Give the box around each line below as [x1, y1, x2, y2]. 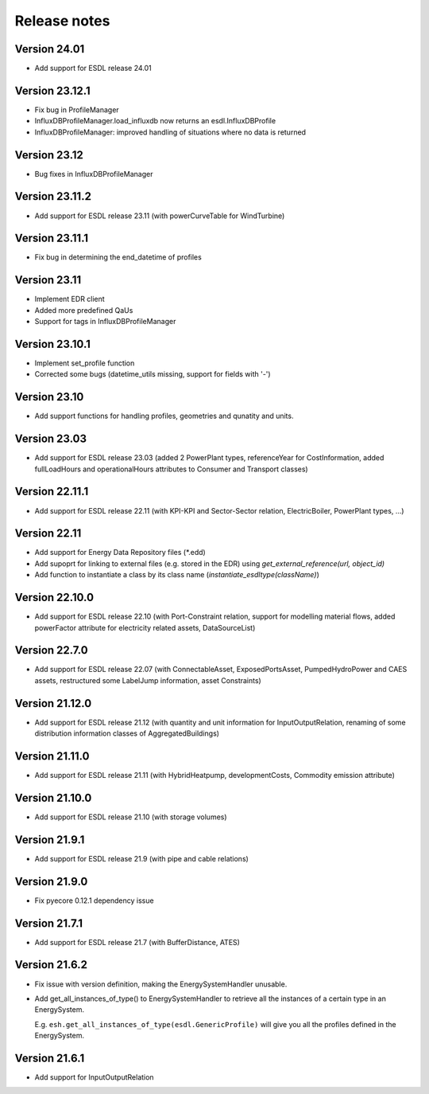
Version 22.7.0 [14, 643, 88, 657]
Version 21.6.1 [14, 1051, 85, 1065]
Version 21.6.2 [14, 958, 87, 971]
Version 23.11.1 [14, 232, 89, 245]
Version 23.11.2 [14, 189, 91, 203]
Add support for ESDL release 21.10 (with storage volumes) [34, 812, 227, 822]
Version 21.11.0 [14, 749, 90, 763]
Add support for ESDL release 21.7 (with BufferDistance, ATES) [34, 937, 240, 947]
